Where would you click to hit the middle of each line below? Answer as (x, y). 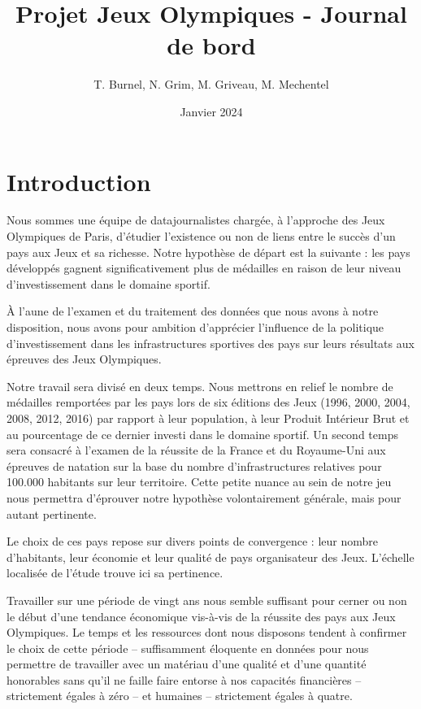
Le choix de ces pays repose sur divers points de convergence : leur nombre (192, 541)
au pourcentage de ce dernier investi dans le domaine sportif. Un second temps (202, 434)
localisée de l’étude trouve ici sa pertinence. (115, 573)
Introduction (79, 181)
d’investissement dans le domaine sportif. (109, 283)
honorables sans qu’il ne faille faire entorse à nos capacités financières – (184, 679)
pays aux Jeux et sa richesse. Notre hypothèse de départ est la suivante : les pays (208, 252)
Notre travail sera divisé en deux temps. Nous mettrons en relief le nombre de (200, 386)
